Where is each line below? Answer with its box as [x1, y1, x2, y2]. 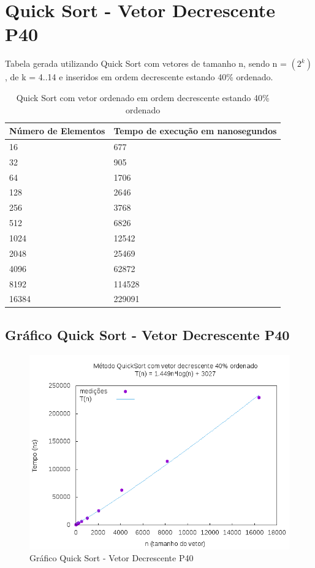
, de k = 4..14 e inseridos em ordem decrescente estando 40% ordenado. [5, 70, 273, 83]
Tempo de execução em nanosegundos [113, 124, 277, 137]
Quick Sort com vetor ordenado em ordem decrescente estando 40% [16, 91, 270, 104]
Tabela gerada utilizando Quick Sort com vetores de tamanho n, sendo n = [5, 57, 287, 70]
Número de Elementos [9, 124, 105, 137]
